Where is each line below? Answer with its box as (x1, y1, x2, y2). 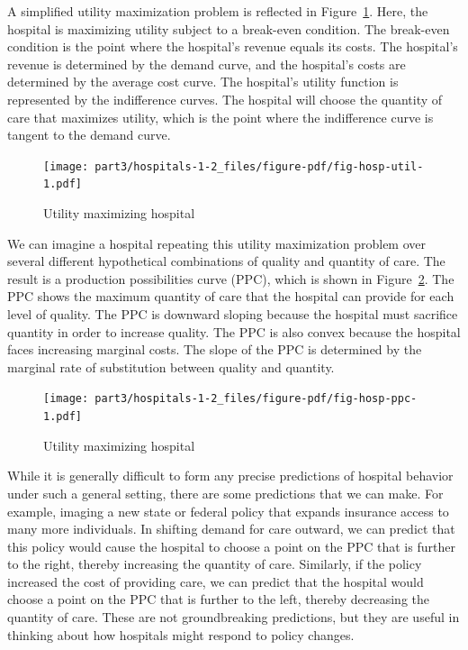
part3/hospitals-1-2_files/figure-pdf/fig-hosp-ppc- (94, 392, 418, 406)
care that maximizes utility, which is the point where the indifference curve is (7, 107, 434, 126)
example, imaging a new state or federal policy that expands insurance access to (7, 501, 449, 520)
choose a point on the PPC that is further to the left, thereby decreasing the (7, 590, 429, 609)
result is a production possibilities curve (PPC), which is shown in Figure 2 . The (7, 269, 454, 288)
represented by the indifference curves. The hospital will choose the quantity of (7, 89, 443, 108)
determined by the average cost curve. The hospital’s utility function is (7, 72, 399, 91)
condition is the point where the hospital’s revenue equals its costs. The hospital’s (7, 37, 458, 56)
